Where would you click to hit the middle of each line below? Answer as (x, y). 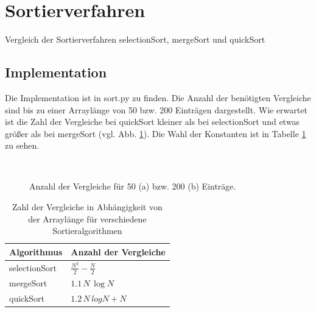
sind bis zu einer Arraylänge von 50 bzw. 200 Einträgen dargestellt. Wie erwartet (156, 109)
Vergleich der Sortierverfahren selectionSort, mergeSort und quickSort (135, 39)
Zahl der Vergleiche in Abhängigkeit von (87, 207)
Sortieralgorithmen (87, 231)
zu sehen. (22, 145)
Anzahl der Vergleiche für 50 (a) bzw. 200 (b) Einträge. (133, 186)
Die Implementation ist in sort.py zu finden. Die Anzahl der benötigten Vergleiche (158, 97)
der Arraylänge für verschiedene (87, 218)
